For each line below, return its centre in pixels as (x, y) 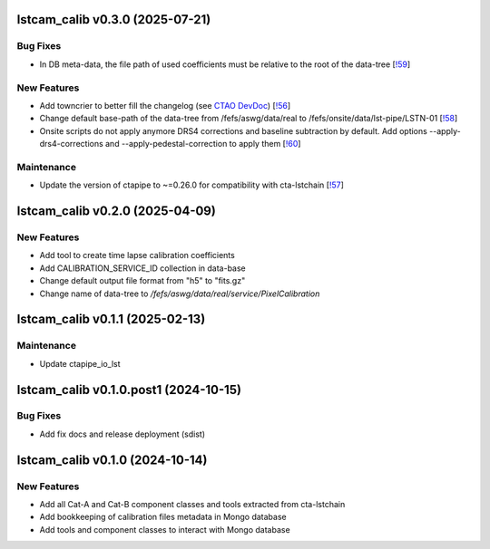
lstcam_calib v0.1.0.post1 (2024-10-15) (129, 390)
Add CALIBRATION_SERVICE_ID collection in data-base (143, 268)
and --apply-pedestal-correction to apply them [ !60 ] (203, 144)
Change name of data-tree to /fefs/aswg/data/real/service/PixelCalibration (180, 294)
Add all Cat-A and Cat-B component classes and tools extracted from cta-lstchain (192, 505)
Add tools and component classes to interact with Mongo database (165, 529)
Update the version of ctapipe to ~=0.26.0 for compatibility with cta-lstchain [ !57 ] (192, 185)
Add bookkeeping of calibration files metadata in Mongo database (163, 517)
